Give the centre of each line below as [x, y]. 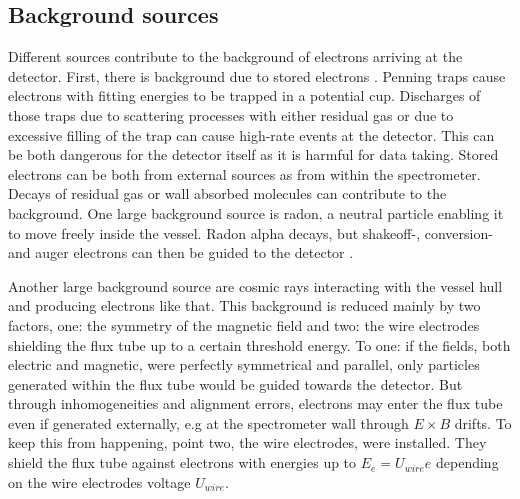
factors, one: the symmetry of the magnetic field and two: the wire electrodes [244, 324]
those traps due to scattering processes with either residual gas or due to [231, 114]
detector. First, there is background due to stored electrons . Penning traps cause [257, 75]
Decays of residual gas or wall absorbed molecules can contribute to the [227, 193]
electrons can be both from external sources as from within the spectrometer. [244, 173]
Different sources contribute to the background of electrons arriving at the [235, 56]
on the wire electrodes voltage [99, 481]
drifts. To [483, 422]
